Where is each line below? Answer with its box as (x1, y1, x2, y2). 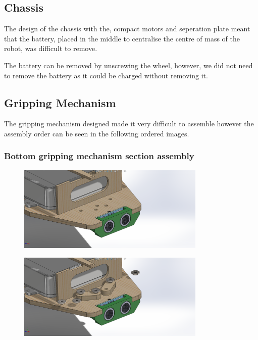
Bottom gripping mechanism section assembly (4, 150, 194, 162)
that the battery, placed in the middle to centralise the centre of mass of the (4, 33, 240, 43)
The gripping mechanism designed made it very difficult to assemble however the (4, 118, 254, 129)
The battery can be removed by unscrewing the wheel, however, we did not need (4, 60, 253, 70)
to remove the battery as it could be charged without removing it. (4, 70, 208, 80)
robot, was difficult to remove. (4, 43, 97, 54)
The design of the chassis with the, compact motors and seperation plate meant (4, 23, 250, 34)
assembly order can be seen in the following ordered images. (4, 128, 189, 138)
